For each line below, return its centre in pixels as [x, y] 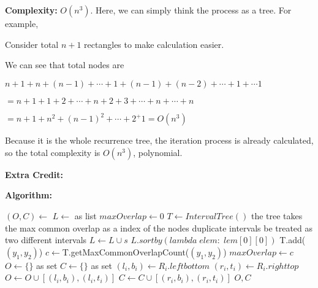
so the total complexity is [53, 152]
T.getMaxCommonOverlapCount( [126, 251]
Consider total [32, 44]
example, [22, 23]
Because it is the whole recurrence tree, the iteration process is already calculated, [159, 140]
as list [85, 216]
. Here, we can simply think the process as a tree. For [191, 10]
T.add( [293, 240]
